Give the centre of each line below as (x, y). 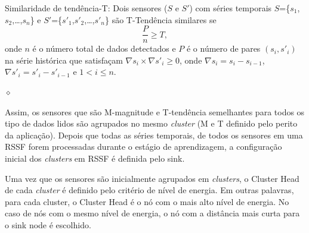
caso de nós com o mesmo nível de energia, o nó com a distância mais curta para (152, 213)
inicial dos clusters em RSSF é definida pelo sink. (95, 158)
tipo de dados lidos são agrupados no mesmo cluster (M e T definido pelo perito (151, 123)
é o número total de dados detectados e (104, 48)
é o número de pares (223, 48)
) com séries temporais (231, 8)
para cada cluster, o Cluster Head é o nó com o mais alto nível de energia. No (147, 201)
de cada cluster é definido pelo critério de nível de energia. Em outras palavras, (149, 190)
